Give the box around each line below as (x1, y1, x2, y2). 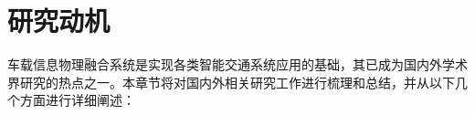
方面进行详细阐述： (19, 90, 135, 110)
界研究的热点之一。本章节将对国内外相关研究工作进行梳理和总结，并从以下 (7, 72, 455, 91)
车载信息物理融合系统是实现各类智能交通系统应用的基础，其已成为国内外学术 (7, 55, 468, 74)
